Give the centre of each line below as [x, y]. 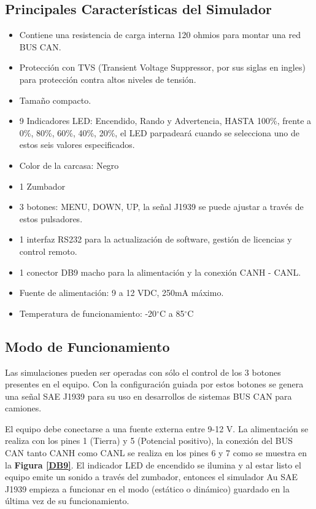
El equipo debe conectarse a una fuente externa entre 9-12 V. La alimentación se [157, 428]
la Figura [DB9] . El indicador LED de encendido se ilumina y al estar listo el [153, 464]
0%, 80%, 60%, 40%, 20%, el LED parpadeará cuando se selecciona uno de [159, 132]
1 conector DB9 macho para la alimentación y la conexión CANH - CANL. [160, 272]
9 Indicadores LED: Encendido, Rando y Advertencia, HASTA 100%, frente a [165, 121]
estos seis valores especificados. [77, 145]
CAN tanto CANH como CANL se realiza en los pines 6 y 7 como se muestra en [156, 453]
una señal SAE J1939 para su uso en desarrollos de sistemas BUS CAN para [148, 396]
